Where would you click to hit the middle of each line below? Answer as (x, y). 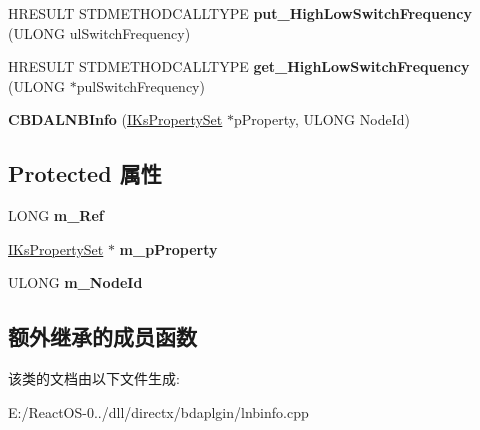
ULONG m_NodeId (75, 282)
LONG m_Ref (56, 215)
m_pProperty (168, 248)
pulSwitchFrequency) (140, 85)
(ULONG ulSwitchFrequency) (99, 32)
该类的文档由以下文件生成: (94, 378)
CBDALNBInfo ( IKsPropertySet (115, 119)
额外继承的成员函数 (102, 336)
